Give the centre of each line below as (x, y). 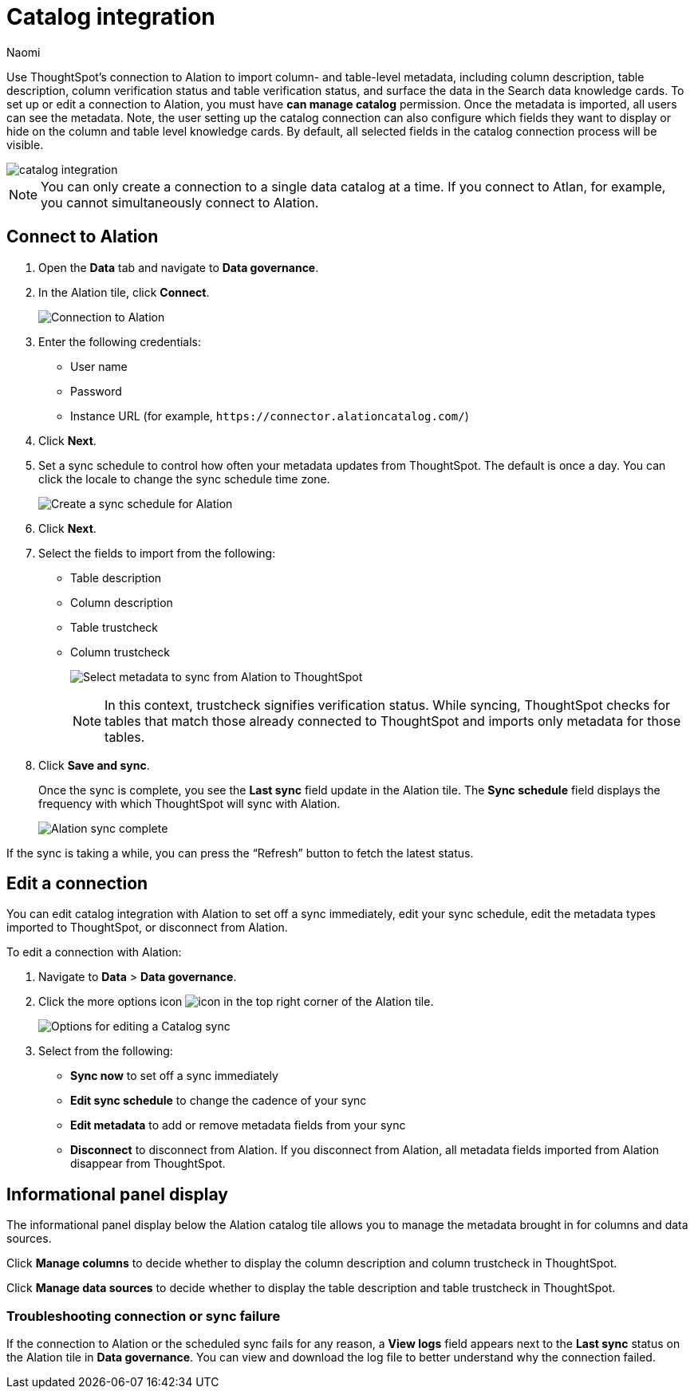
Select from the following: (106, 1051)
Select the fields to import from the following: (157, 553)
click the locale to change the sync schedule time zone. (184, 479)
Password (96, 391)
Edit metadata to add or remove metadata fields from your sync (238, 1125)
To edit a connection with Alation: (94, 952)
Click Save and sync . (94, 765)
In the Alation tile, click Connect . (124, 292)
